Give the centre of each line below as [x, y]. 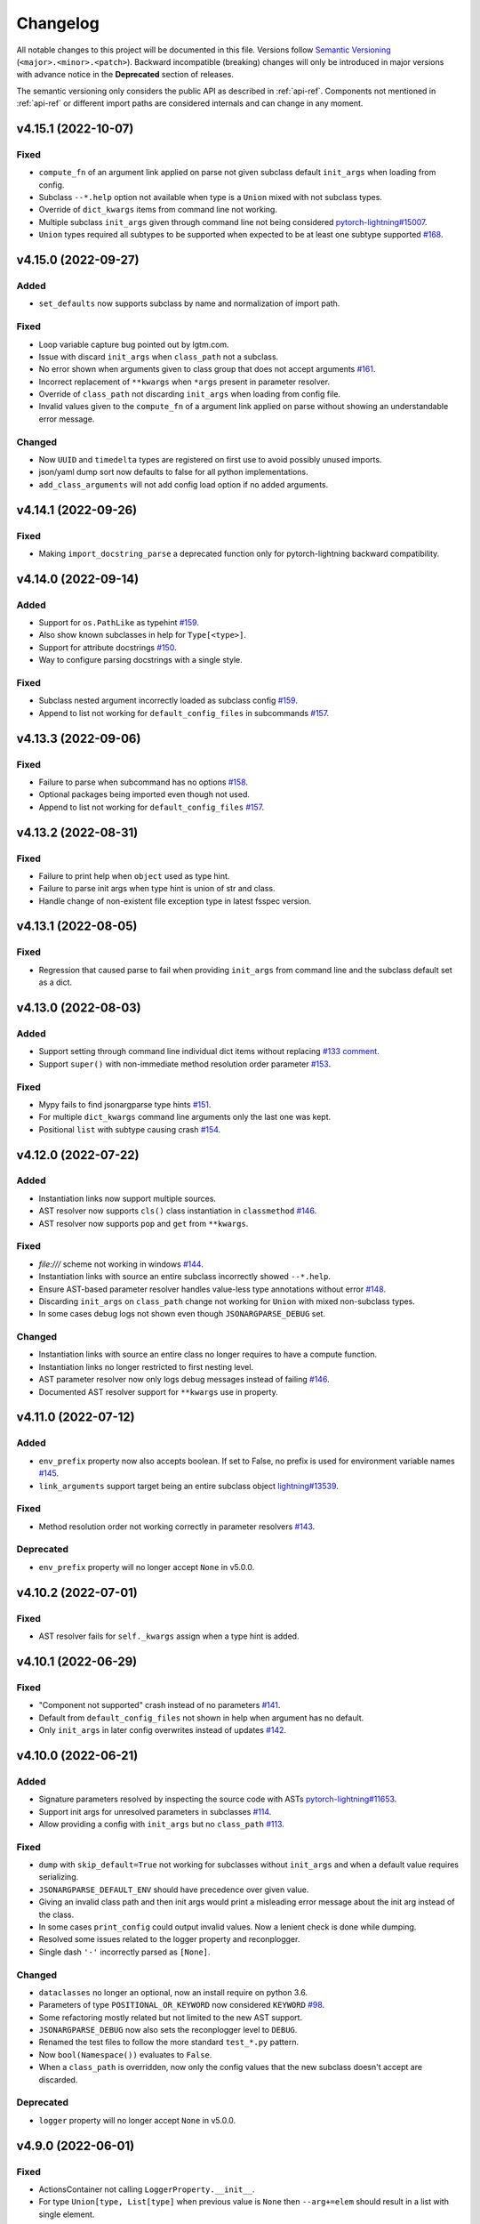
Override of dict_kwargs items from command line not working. [158, 210]
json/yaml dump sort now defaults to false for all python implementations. [173, 472]
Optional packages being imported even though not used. [144, 794]
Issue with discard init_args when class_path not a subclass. [159, 357]
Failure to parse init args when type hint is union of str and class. [157, 889]
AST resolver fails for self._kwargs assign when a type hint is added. [169, 1636]
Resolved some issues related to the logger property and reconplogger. [169, 1939]
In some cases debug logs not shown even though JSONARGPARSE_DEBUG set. [182, 1314]
